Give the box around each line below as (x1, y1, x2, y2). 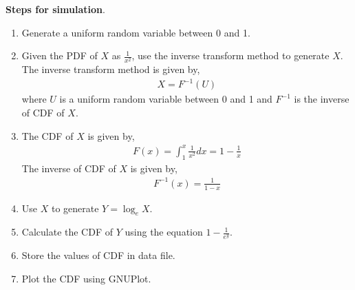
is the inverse (294, 92, 349, 106)
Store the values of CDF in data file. (21, 248, 175, 262)
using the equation (125, 225, 203, 239)
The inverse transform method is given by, (21, 62, 200, 76)
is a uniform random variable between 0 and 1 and (59, 92, 272, 106)
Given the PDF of (21, 48, 98, 63)
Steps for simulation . (6, 2, 105, 16)
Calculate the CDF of (21, 225, 114, 239)
